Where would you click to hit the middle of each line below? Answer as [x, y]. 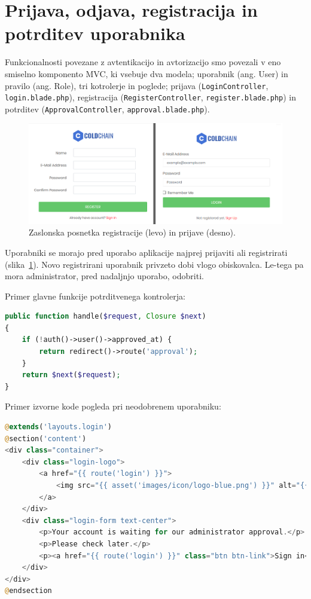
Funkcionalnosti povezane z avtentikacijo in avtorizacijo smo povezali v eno [143, 62]
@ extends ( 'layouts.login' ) [59, 427]
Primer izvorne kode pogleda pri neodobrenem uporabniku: [113, 406]
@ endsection [28, 591]
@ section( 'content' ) [46, 438]
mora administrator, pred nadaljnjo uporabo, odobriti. [104, 276]
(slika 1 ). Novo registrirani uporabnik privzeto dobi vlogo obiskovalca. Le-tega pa [154, 264]
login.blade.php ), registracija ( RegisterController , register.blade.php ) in [151, 97]
